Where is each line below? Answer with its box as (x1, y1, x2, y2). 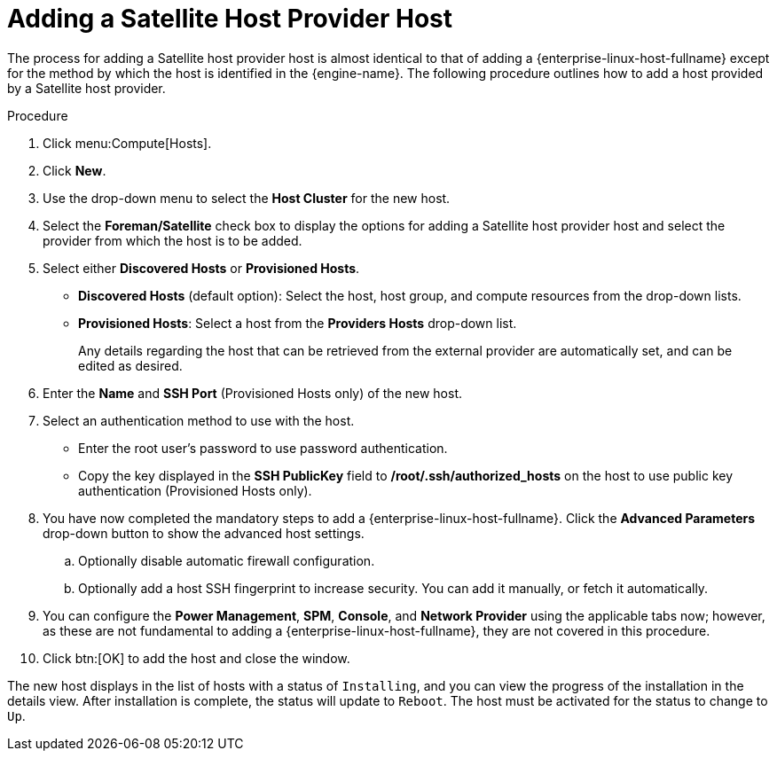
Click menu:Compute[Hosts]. (43, 135, 212, 151)
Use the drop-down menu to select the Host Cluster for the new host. (43, 190, 451, 206)
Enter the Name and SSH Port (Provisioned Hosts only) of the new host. (43, 385, 462, 401)
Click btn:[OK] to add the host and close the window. (43, 650, 350, 666)
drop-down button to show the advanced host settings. (43, 525, 365, 541)
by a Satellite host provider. (7, 80, 166, 96)
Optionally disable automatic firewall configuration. (78, 552, 375, 568)
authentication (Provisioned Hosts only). (78, 482, 312, 498)
